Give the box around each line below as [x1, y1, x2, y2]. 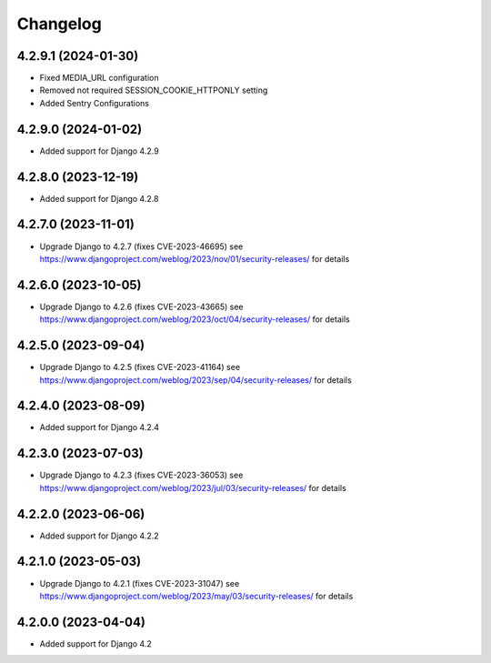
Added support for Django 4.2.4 [39, 422, 159, 433]
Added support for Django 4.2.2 [39, 530, 159, 541]
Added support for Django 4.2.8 [39, 193, 159, 204]
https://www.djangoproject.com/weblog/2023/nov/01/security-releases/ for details [39, 253, 350, 264]
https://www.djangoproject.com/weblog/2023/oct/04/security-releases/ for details [39, 314, 350, 325]
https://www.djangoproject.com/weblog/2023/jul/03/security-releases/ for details [39, 482, 347, 493]
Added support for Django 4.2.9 [39, 146, 159, 156]
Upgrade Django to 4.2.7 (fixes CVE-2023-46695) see [39, 241, 244, 252]
